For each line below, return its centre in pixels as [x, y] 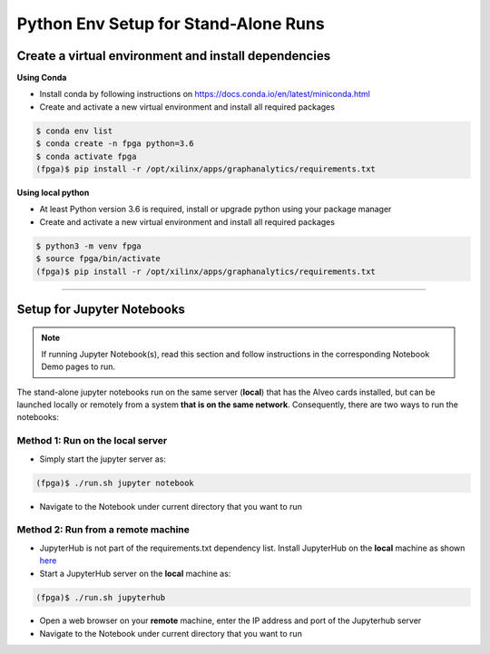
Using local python [53, 192]
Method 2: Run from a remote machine [103, 530]
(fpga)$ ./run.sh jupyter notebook [115, 483]
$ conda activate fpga [86, 156]
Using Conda [42, 78]
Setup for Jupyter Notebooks [101, 309]
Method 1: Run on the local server [92, 441]
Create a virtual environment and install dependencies [174, 56]
